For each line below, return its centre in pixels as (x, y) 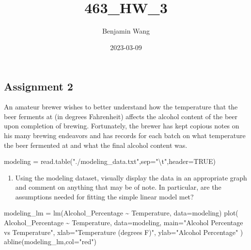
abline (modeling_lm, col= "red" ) (50, 241)
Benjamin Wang (126, 31)
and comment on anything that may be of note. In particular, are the (118, 187)
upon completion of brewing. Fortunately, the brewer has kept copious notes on (122, 126)
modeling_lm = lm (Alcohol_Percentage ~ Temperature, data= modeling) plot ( (121, 213)
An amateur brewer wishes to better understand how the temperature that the (121, 107)
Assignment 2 (39, 86)
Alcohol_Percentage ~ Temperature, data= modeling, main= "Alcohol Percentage (124, 223)
